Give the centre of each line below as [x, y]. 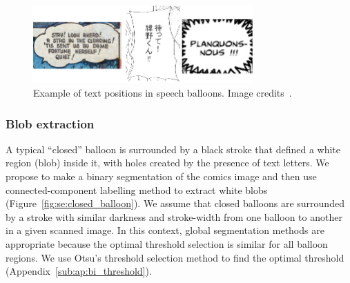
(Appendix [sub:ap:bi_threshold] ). [79, 271]
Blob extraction [50, 123]
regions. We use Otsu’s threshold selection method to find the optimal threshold [175, 257]
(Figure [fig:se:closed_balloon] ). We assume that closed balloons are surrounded [175, 203]
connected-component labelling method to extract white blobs [137, 189]
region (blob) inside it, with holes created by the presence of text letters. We [167, 163]
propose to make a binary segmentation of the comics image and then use [161, 176]
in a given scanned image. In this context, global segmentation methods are [165, 230]
